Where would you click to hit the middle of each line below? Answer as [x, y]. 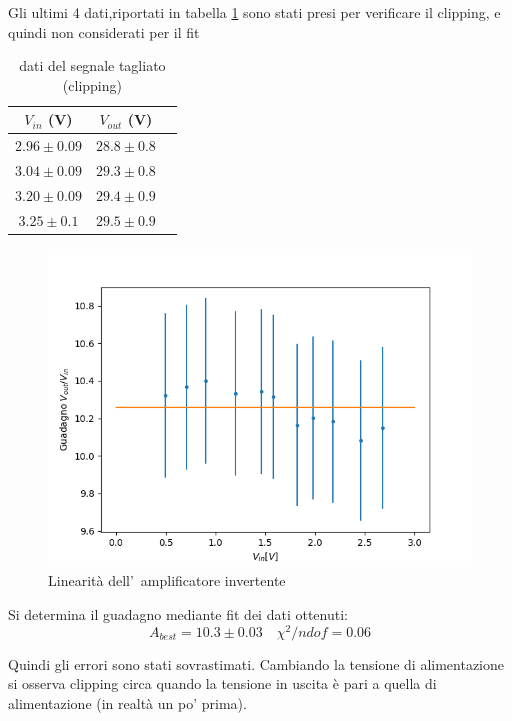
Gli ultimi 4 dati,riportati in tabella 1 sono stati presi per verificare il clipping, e [254, 12]
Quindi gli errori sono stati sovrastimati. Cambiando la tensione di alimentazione [256, 663]
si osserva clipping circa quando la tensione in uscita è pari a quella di [222, 683]
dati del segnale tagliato [92, 65]
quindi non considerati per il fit [104, 31]
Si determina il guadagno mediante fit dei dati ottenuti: [178, 614]
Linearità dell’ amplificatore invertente [167, 580]
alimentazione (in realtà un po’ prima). [127, 702]
